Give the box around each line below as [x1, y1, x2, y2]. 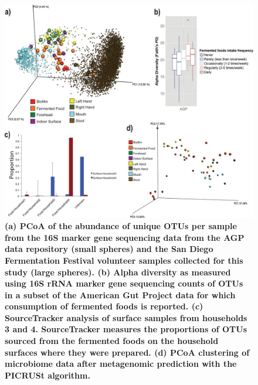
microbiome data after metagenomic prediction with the [5, 357, 237, 370]
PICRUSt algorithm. [5, 369, 90, 381]
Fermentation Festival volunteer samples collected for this [5, 254, 243, 266]
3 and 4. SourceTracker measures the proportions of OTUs [5, 323, 247, 335]
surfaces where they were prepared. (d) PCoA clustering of [5, 346, 250, 358]
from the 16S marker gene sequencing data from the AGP [5, 231, 245, 243]
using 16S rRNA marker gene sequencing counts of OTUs [5, 277, 243, 289]
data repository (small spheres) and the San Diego [5, 243, 213, 255]
